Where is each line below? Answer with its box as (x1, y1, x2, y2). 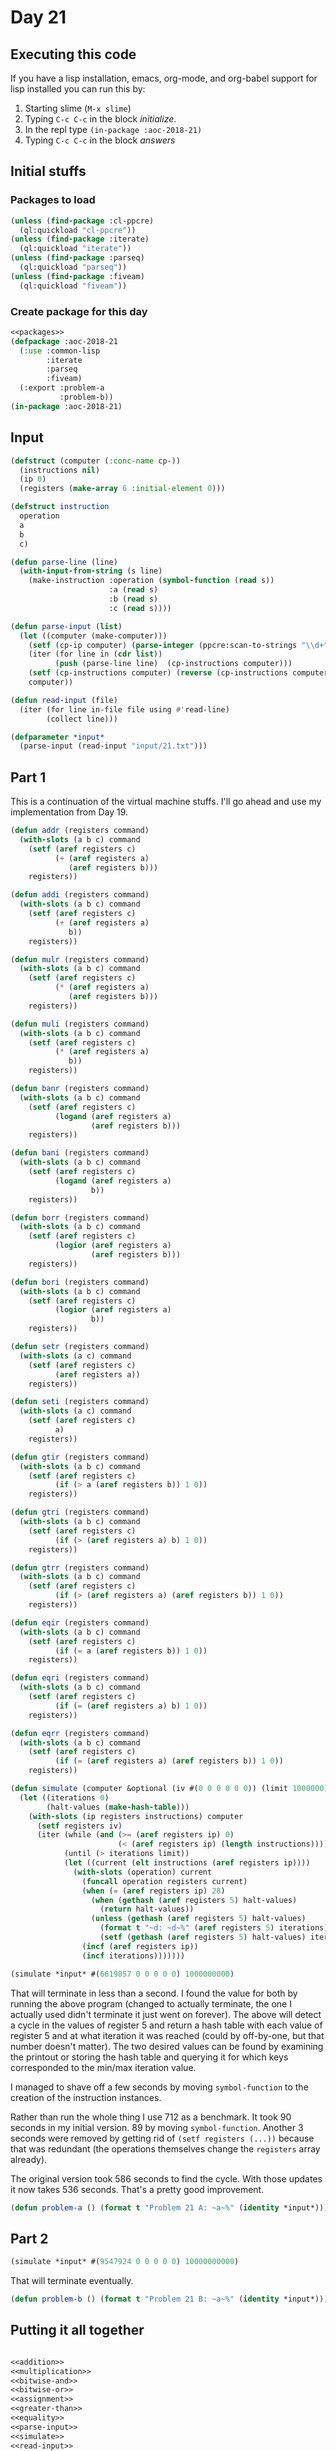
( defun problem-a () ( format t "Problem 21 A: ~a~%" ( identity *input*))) (10, 2202, 329, 2213)
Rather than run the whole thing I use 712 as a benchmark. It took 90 (10, 2111, 292, 2123)
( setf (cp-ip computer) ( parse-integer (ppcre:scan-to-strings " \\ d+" (28, 640, 329, 650)
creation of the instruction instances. (10, 2091, 162, 2103)
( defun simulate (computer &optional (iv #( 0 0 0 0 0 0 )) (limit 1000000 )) (10, 1784, 333, 1794)
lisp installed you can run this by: (10, 83, 146, 95)
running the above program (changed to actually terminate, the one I (10, 1997, 292, 2010)
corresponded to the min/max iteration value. (10, 2061, 197, 2073)
